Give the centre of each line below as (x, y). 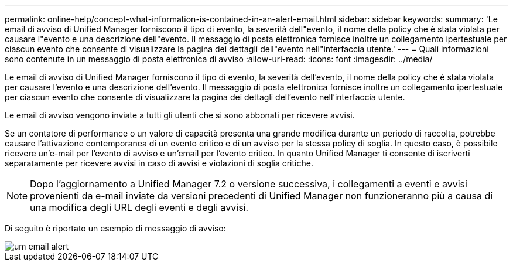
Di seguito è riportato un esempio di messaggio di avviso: (115, 228)
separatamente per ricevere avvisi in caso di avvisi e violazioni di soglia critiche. (159, 163)
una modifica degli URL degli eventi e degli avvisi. (139, 207)
